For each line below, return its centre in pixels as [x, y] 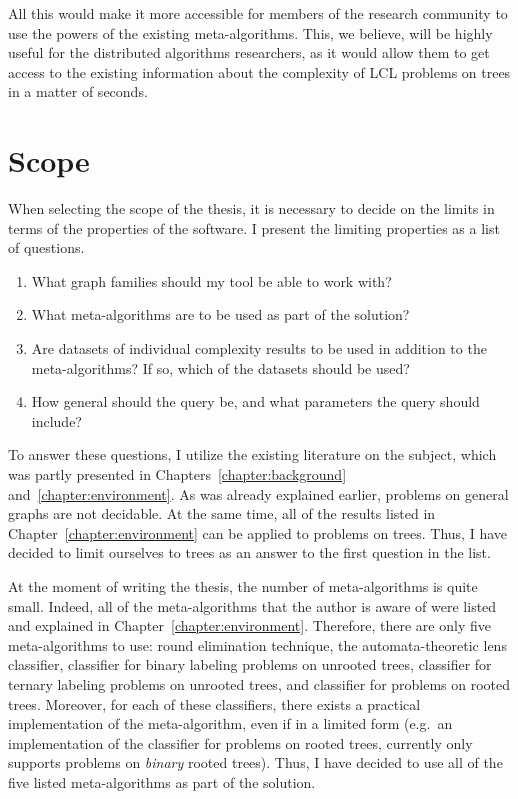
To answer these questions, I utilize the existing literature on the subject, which [252, 454]
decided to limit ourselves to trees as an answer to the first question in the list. [249, 552]
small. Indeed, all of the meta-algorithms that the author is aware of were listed [252, 605]
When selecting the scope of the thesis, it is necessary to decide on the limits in [251, 208]
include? [56, 420]
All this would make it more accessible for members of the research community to [258, 13]
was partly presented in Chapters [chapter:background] [177, 474]
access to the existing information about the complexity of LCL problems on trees [259, 71]
